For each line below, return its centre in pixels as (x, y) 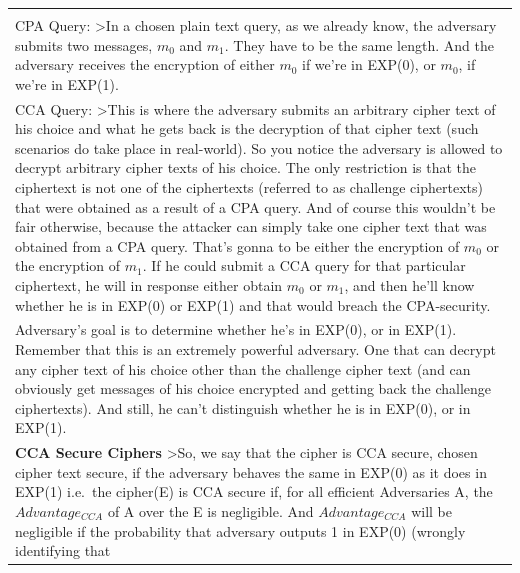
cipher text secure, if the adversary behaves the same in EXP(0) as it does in (251, 471)
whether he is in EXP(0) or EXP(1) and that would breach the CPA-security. (253, 304)
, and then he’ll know (409, 284)
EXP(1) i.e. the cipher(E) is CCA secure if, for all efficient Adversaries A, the (254, 491)
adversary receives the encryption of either (145, 64)
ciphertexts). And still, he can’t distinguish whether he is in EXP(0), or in (243, 407)
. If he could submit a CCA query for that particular (304, 265)
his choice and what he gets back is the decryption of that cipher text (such (247, 128)
